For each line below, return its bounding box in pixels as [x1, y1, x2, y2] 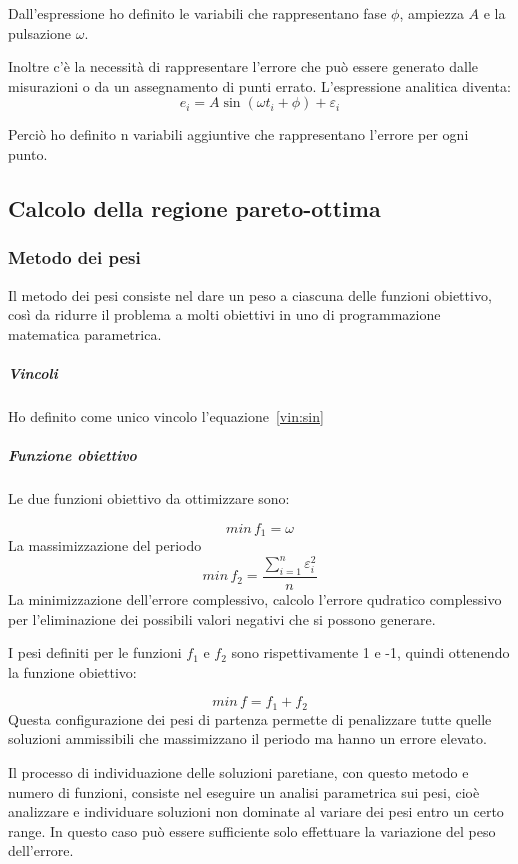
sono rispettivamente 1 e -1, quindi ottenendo [231, 642, 510, 663]
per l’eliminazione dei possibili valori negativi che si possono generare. [8, 608, 436, 629]
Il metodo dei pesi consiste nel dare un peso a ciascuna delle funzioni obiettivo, [8, 284, 492, 305]
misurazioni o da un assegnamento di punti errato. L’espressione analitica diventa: [8, 75, 511, 96]
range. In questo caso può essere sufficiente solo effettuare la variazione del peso [8, 820, 496, 841]
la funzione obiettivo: [8, 661, 137, 682]
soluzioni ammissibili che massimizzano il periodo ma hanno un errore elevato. [8, 728, 487, 749]
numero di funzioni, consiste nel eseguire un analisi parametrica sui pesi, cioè [8, 781, 480, 802]
